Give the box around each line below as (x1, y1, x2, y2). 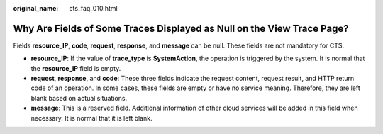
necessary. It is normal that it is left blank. (30, 113, 152, 122)
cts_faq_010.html (69, 4, 118, 12)
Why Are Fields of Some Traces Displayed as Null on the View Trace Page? (13, 22, 349, 35)
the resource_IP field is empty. (30, 64, 121, 72)
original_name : (13, 4, 59, 12)
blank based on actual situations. (30, 94, 128, 102)
